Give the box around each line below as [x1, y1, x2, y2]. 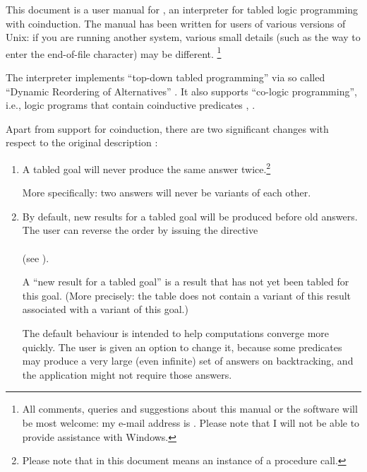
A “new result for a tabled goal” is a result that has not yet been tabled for [22, 274, 349, 289]
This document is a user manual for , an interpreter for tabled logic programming [6, 2, 359, 16]
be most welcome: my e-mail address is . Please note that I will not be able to [22, 415, 360, 430]
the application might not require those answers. [22, 367, 232, 382]
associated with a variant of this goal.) [22, 302, 188, 317]
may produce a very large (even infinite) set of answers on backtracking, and [22, 353, 354, 368]
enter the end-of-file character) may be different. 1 [6, 44, 222, 61]
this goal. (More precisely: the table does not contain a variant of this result [22, 288, 351, 302]
